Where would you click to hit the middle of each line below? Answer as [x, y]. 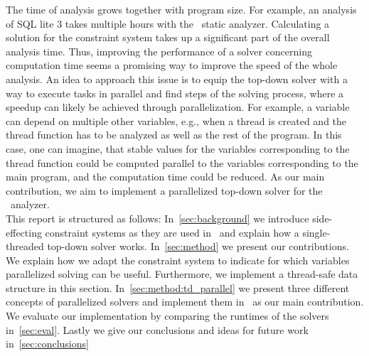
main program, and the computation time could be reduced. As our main [165, 177]
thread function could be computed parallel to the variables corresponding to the [182, 162]
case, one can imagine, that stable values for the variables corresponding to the [178, 148]
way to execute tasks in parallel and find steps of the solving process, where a [175, 93]
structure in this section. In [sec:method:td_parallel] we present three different [178, 287]
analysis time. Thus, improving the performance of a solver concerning [159, 51]
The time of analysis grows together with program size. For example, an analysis [181, 9]
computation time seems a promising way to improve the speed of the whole [172, 65]
